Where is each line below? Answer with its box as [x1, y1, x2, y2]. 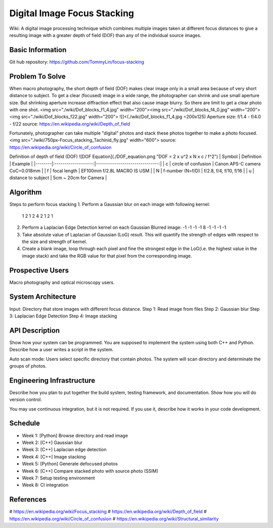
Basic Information [9, 46, 67, 54]
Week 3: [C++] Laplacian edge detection [22, 446, 107, 453]
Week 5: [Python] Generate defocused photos [22, 461, 118, 467]
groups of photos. [9, 362, 47, 369]
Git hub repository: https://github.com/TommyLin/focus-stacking [9, 59, 144, 65]
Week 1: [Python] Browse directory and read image [22, 432, 128, 438]
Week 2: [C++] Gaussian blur [22, 439, 83, 445]
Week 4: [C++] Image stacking [22, 454, 86, 460]
